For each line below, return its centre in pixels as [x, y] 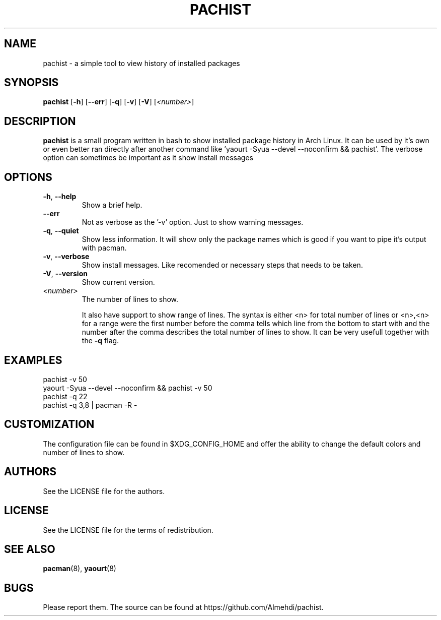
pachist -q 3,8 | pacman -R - [90, 405]
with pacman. [104, 248]
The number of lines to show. [130, 299]
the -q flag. [100, 341]
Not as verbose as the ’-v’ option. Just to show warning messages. [193, 222]
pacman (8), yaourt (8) [80, 569]
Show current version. [118, 282]
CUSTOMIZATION [49, 424]
